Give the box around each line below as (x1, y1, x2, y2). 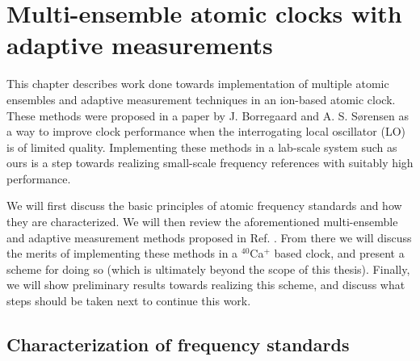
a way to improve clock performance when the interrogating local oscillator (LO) (6, 123, 405, 140)
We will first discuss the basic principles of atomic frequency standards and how (6, 197, 402, 214)
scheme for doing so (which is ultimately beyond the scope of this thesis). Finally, (6, 260, 410, 277)
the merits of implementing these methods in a (6, 245, 238, 262)
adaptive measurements (6, 28, 273, 61)
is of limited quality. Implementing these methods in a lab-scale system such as (6, 138, 397, 155)
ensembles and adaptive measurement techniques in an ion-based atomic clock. (6, 90, 396, 107)
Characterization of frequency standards (6, 332, 350, 357)
